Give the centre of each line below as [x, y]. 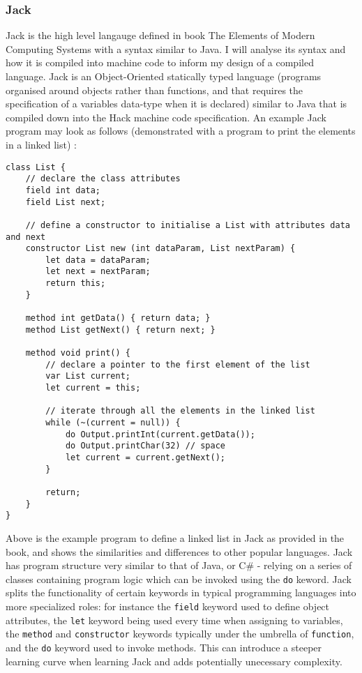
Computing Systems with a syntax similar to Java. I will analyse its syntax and [176, 48]
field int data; [63, 190]
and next [26, 237]
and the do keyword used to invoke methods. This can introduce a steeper [164, 647]
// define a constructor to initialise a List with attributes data [188, 225]
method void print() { [78, 353]
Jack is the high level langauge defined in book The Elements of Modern [160, 35]
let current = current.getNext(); [145, 457]
